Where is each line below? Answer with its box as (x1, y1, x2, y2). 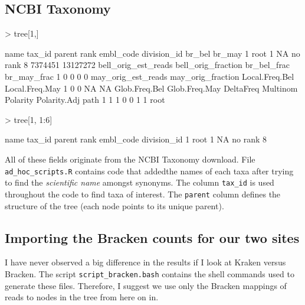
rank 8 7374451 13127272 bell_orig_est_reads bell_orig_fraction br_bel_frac (5, 59, 290, 71)
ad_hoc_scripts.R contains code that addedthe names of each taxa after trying (5, 164, 294, 177)
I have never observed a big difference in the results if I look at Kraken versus (5, 256, 286, 268)
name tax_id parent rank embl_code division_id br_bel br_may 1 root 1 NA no (5, 47, 300, 59)
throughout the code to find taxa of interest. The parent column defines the (5, 187, 281, 200)
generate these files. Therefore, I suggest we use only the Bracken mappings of (5, 279, 287, 291)
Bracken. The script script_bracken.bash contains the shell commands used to (5, 267, 294, 280)
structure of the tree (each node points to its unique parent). (5, 199, 224, 212)
